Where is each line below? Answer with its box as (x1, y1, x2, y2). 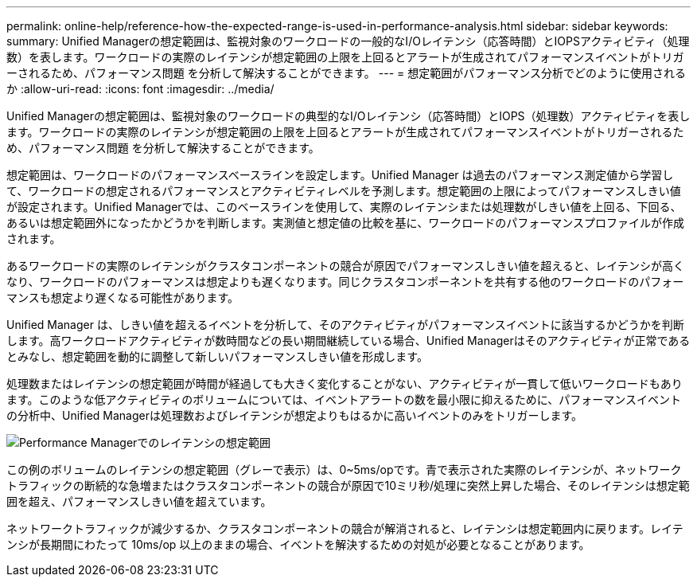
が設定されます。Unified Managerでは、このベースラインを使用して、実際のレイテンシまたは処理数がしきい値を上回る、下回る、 (6, 200, 682, 213)
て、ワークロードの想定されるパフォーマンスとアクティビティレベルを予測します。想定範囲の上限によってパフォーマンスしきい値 (6, 184, 681, 198)
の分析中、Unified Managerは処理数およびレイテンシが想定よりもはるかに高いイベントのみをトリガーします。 (6, 409, 583, 422)
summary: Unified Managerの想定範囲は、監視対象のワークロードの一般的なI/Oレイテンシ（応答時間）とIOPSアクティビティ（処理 (6, 34, 690, 48)
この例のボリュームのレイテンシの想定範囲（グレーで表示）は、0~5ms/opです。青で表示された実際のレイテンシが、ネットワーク (6, 463, 682, 476)
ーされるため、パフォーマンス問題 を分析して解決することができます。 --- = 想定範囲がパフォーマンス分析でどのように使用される (6, 66, 686, 80)
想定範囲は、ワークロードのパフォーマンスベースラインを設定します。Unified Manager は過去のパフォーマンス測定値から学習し (6, 168, 674, 182)
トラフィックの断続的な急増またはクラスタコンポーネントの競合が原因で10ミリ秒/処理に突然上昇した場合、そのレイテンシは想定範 (6, 479, 690, 492)
